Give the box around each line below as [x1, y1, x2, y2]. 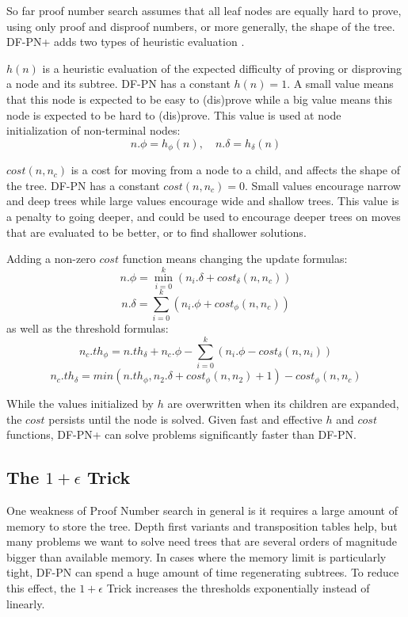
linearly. [6, 595, 45, 611]
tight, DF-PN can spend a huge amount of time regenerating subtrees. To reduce [6, 564, 399, 581]
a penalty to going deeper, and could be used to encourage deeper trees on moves [6, 208, 401, 224]
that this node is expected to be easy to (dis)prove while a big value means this [6, 90, 392, 107]
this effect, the [6, 580, 76, 596]
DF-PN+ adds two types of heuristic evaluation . [6, 33, 245, 50]
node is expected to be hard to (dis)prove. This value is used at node [6, 106, 341, 123]
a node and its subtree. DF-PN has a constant [6, 75, 231, 92]
